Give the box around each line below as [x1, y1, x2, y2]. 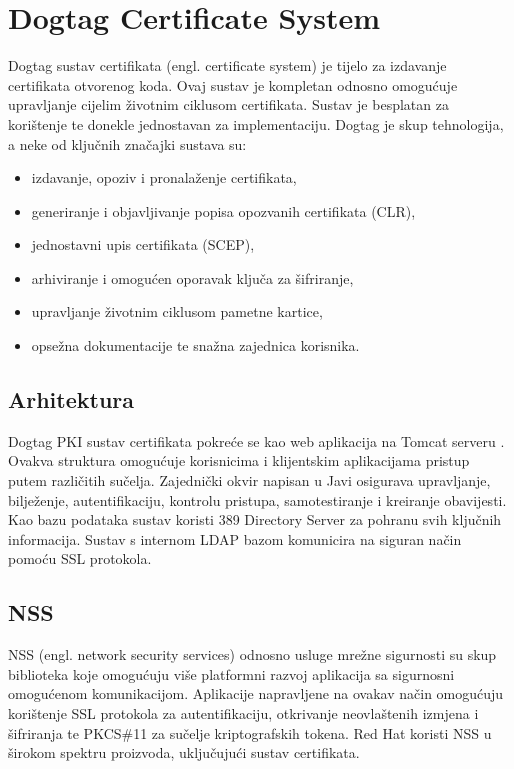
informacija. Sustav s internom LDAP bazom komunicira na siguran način [8, 528, 462, 549]
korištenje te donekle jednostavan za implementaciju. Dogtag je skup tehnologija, [8, 113, 504, 134]
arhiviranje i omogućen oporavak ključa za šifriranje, [31, 267, 354, 288]
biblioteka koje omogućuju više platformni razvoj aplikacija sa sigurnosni [8, 663, 455, 684]
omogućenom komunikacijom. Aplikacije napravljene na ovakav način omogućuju [8, 683, 504, 704]
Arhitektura [8, 384, 135, 415]
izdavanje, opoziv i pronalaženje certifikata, [31, 167, 297, 188]
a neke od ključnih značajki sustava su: [8, 133, 247, 154]
